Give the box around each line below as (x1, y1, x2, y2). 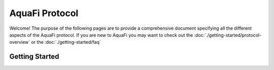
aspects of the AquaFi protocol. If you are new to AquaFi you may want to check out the (9, 32, 193, 38)
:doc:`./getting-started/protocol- (194, 32, 262, 38)
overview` (9, 39, 30, 45)
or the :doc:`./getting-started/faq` (31, 39, 101, 45)
